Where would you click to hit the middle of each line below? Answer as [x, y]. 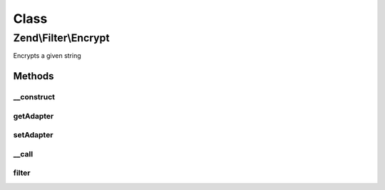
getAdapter [34, 116]
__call [23, 154]
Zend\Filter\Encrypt [61, 38]
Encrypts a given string [47, 56]
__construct [34, 97]
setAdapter [33, 135]
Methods [34, 76]
